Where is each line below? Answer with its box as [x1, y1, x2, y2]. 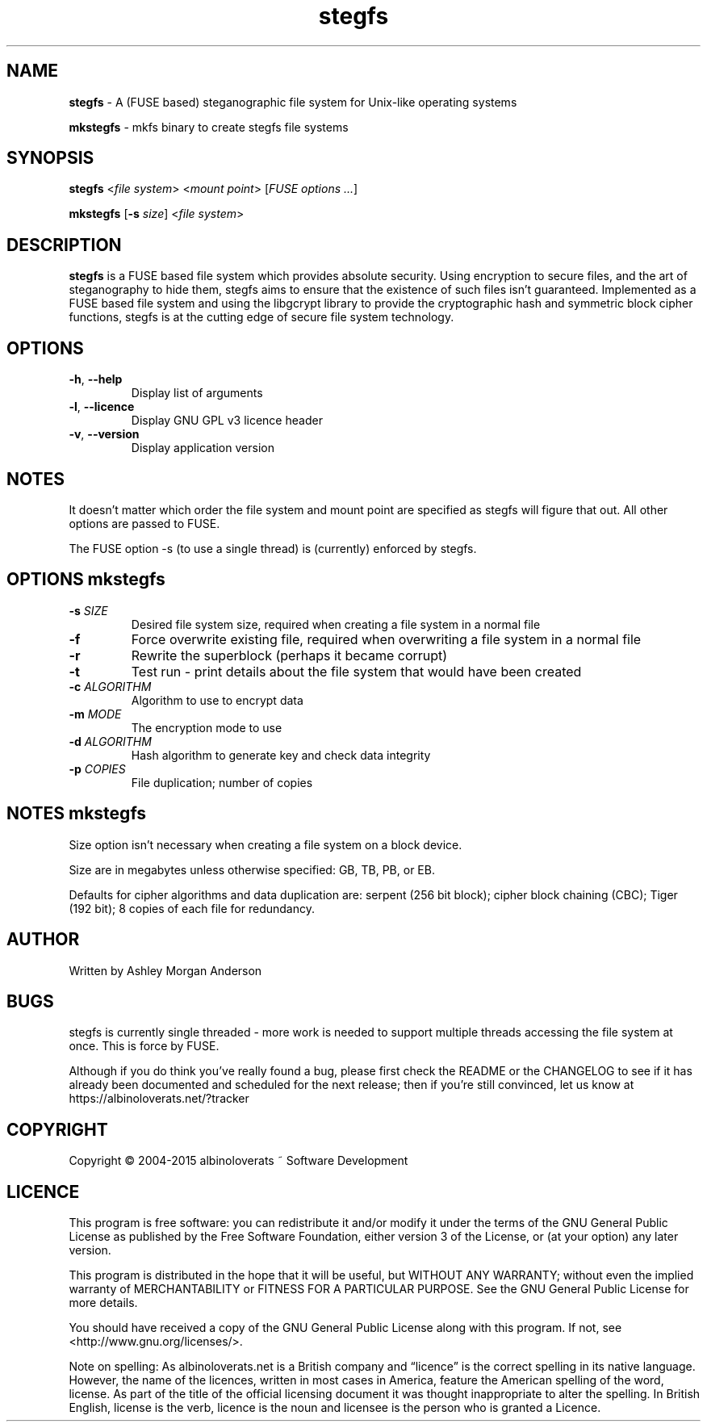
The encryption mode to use [131, 720, 282, 735]
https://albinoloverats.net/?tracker [69, 1091, 249, 1106]
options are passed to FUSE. [69, 516, 220, 530]
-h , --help [69, 372, 123, 387]
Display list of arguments [131, 386, 263, 400]
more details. [69, 1296, 138, 1310]
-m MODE [69, 706, 122, 721]
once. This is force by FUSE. [69, 1039, 220, 1053]
